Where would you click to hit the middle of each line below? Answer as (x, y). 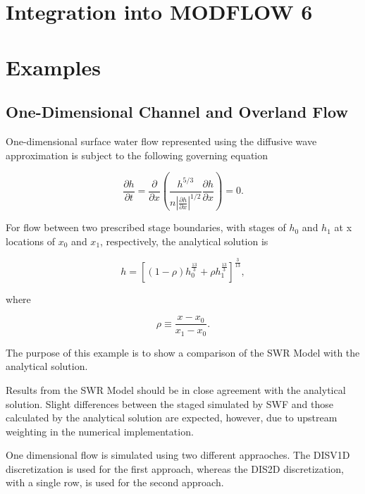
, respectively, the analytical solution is (184, 241)
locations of (31, 241)
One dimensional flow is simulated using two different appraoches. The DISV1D (178, 455)
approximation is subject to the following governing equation (137, 155)
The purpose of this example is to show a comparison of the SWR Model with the (183, 352)
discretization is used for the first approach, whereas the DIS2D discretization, (175, 468)
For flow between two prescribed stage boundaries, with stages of (146, 227)
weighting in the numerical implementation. (100, 431)
